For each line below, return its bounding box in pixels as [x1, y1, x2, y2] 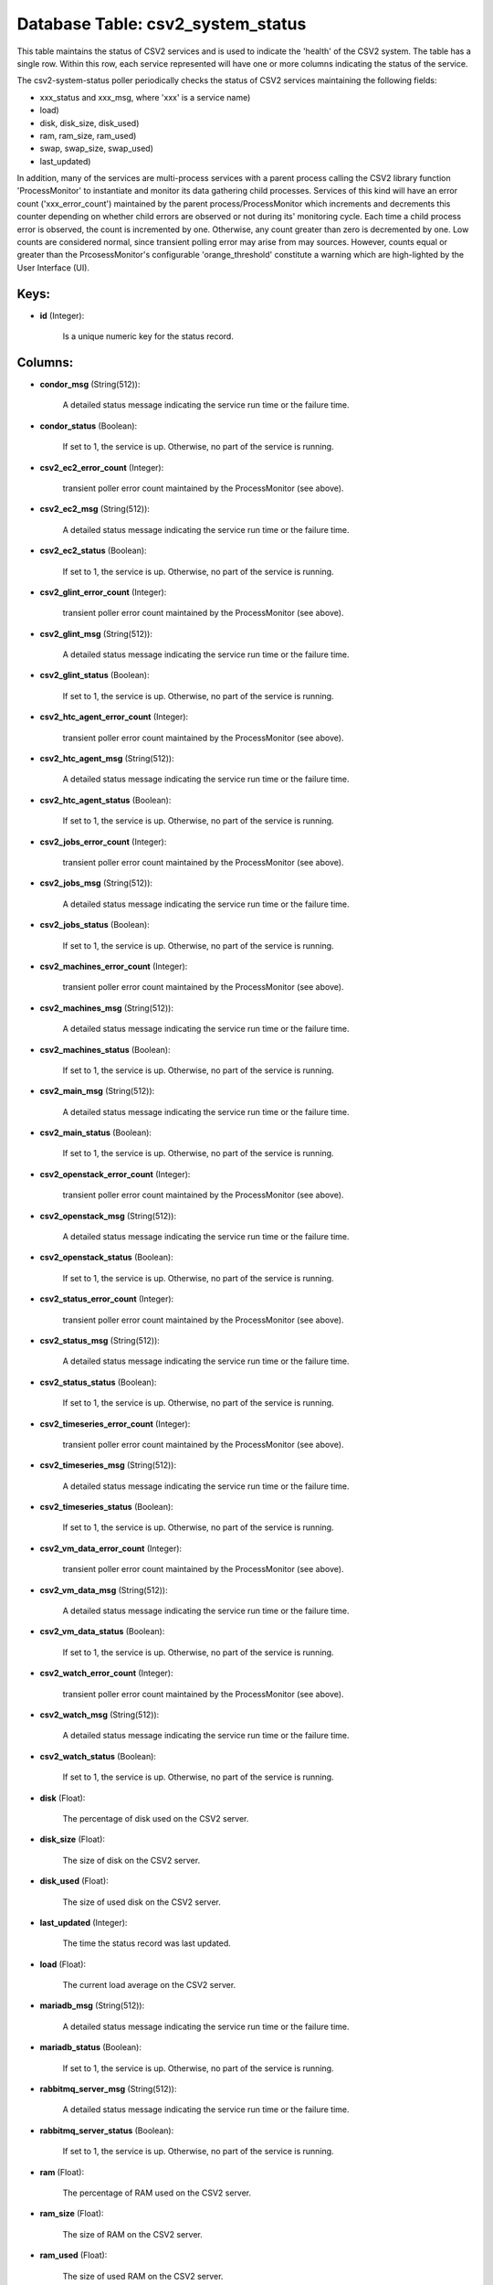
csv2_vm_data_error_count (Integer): [39, 1543, 183, 1554]
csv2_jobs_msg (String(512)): [39, 877, 153, 888]
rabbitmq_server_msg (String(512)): [39, 2084, 177, 2095]
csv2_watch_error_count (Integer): [39, 1668, 173, 1679]
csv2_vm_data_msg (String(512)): [39, 1584, 168, 1595]
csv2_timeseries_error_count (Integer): [39, 1418, 191, 1429]
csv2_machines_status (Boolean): [39, 1044, 171, 1055]
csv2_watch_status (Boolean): [39, 1750, 157, 1761]
